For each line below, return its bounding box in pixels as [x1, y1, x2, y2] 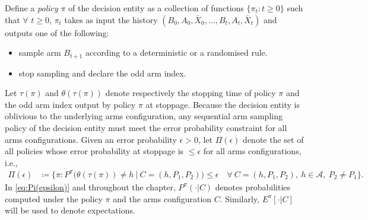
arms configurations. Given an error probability [5, 133, 177, 145]
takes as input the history [64, 13, 158, 25]
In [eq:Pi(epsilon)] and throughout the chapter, [5, 180, 176, 193]
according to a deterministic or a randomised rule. [85, 46, 268, 59]
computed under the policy [5, 192, 103, 205]
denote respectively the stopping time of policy [105, 87, 276, 99]
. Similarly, [220, 192, 259, 205]
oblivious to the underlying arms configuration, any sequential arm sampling [5, 110, 283, 122]
